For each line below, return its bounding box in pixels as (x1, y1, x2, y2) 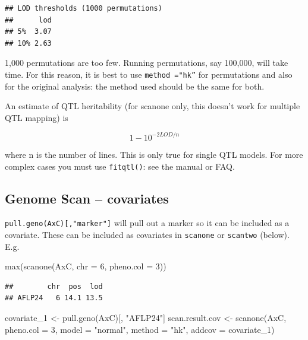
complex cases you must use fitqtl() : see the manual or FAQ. (5, 160, 235, 172)
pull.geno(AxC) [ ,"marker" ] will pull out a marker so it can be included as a (5, 217, 290, 229)
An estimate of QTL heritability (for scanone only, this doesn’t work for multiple (5, 100, 300, 112)
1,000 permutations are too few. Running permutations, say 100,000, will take (5, 56, 288, 69)
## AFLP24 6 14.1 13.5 (5, 294, 103, 303)
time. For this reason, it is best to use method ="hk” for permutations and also (5, 68, 293, 80)
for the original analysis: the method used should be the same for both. (5, 80, 265, 92)
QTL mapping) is (5, 111, 68, 123)
